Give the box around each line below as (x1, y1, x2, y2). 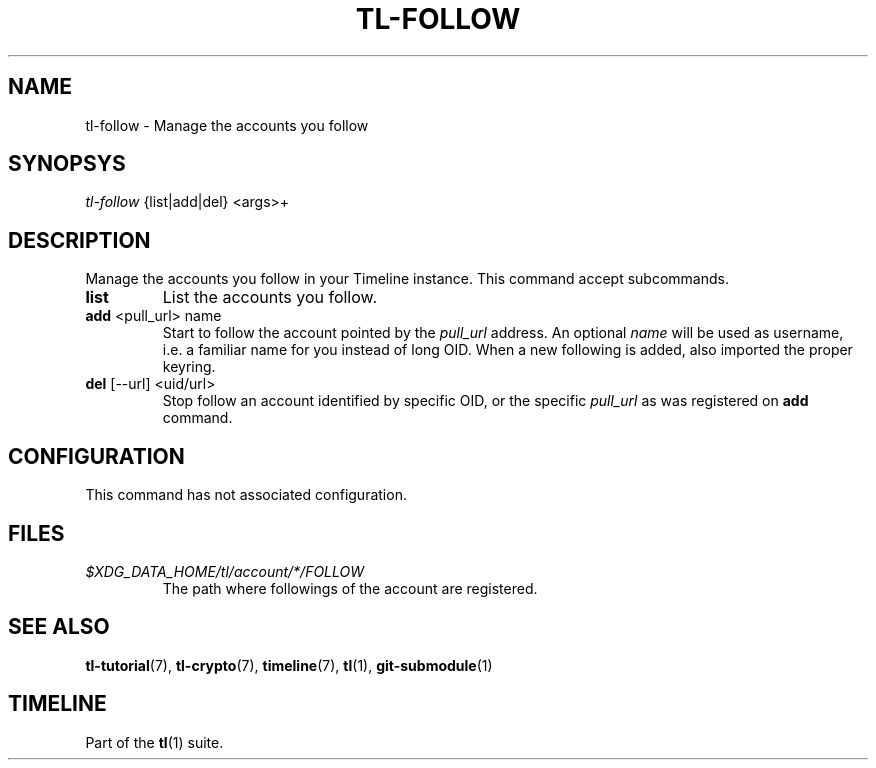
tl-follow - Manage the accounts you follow (85, 116, 369, 134)
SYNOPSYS (8, 151, 126, 177)
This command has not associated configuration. (85, 486, 407, 504)
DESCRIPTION (8, 227, 151, 253)
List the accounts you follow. (162, 287, 378, 308)
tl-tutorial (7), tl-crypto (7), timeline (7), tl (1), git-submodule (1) (85, 656, 493, 674)
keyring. (162, 358, 216, 376)
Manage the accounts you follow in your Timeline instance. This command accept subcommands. (85, 270, 729, 288)
